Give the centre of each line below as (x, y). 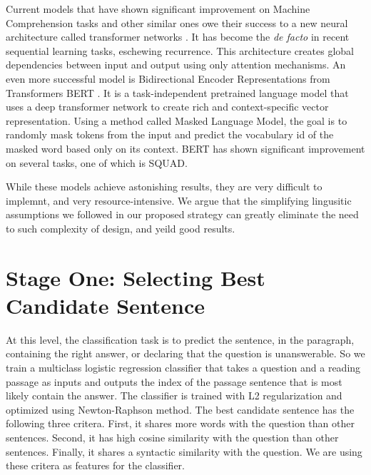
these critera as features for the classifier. (95, 465)
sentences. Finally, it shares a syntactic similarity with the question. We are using (184, 451)
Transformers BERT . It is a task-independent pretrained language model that (177, 92)
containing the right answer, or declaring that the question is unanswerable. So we (185, 353)
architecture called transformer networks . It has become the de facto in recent (178, 37)
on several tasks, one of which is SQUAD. (97, 162)
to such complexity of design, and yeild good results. (121, 228)
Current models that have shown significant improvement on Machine (158, 9)
